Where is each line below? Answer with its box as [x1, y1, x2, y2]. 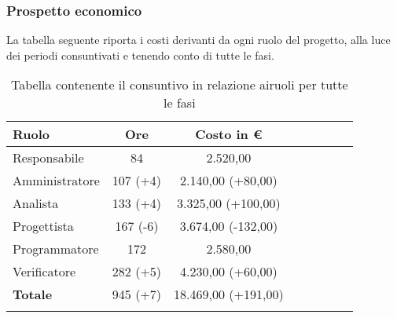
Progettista [13, 217, 74, 236]
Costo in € [195, 125, 263, 144]
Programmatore [13, 239, 99, 258]
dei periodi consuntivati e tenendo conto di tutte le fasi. [6, 46, 274, 63]
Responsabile [13, 148, 84, 167]
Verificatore [13, 262, 76, 281]
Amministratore [13, 171, 100, 190]
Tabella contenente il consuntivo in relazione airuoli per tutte [10, 75, 348, 94]
